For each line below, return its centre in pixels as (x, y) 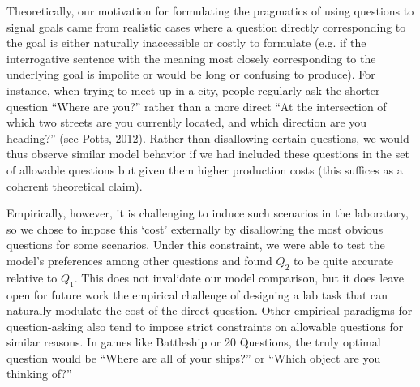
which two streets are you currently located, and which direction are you (187, 122)
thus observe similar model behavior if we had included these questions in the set (208, 154)
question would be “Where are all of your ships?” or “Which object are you (194, 357)
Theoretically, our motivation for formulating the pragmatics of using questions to (210, 11)
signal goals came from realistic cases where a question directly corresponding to (206, 26)
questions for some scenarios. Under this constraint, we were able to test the (196, 245)
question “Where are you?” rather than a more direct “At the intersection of (197, 106)
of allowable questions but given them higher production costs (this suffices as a (205, 169)
